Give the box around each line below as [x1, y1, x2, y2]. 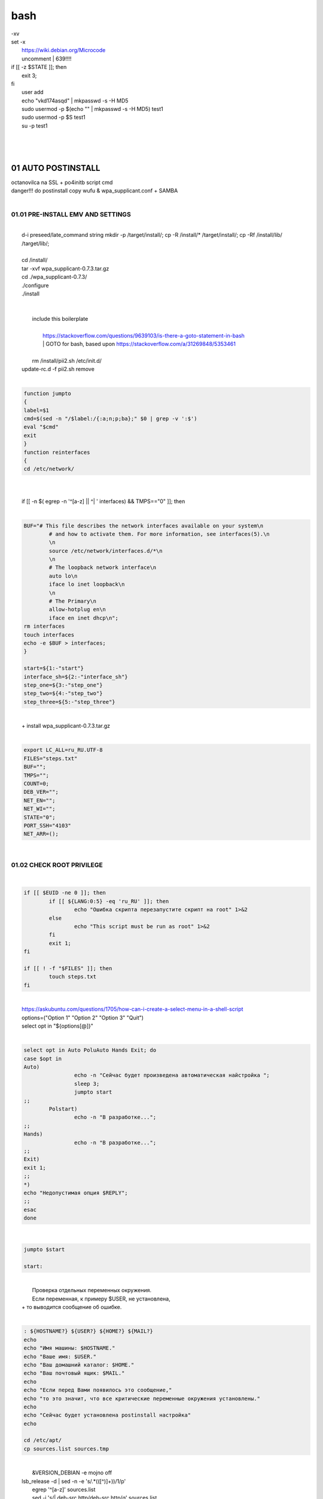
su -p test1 [22, 122, 48, 129]
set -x [11, 38, 26, 45]
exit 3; [22, 72, 37, 79]
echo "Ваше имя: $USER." [23, 1353, 97, 1360]
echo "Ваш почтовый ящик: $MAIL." [23, 1370, 125, 1377]
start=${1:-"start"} [23, 665, 84, 672]
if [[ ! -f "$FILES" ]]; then [23, 965, 112, 971]
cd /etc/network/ [23, 465, 75, 472]
